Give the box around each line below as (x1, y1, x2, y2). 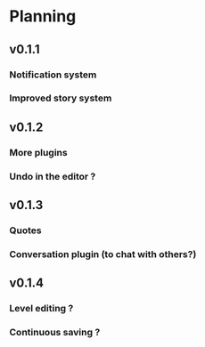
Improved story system (9, 92, 112, 104)
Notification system (9, 69, 97, 81)
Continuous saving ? (9, 327, 101, 339)
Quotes (9, 224, 42, 237)
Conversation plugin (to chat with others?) (9, 247, 197, 260)
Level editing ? (9, 303, 74, 315)
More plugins (9, 146, 69, 158)
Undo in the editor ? (9, 170, 96, 182)
